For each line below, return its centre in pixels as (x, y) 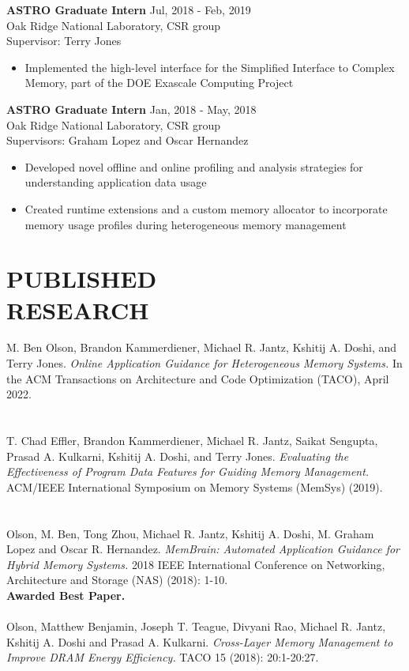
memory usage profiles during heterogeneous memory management (186, 224)
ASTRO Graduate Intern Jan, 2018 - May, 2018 (131, 109)
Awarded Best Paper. (66, 595)
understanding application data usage (116, 182)
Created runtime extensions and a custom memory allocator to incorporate (206, 208)
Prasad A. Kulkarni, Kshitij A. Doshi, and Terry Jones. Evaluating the (178, 456)
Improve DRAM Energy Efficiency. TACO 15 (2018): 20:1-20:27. (163, 657)
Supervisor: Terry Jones (64, 41)
